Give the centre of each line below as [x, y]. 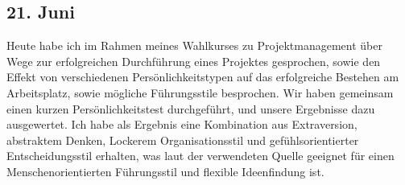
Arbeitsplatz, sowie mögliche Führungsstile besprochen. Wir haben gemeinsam [200, 92]
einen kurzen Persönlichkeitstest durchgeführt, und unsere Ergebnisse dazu [191, 108]
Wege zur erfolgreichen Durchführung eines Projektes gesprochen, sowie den [194, 61]
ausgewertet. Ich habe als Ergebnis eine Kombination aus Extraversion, [182, 124]
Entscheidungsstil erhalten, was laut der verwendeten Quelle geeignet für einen [200, 156]
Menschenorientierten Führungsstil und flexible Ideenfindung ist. [165, 171]
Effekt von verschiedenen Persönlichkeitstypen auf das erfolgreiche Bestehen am [203, 77]
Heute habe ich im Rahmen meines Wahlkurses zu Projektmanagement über [194, 45]
